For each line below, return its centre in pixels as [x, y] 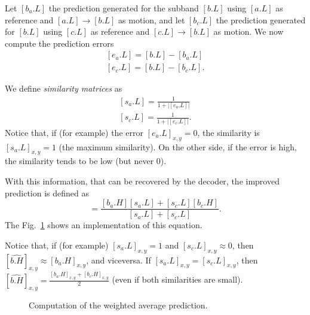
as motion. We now [248, 31]
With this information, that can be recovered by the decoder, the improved [142, 181]
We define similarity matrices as [64, 88]
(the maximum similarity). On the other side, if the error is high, [178, 146]
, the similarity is [228, 132]
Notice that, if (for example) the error [74, 132]
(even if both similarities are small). [177, 279]
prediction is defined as [47, 193]
